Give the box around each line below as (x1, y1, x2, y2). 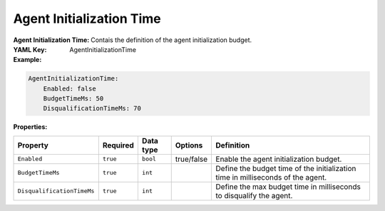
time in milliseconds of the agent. (215, 172, 327, 182)
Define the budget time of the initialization (215, 163, 356, 173)
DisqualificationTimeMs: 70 (43, 104, 142, 113)
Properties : (13, 123, 48, 131)
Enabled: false (43, 84, 96, 93)
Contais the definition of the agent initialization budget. (90, 36, 252, 44)
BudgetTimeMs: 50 (43, 95, 104, 103)
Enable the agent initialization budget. (215, 154, 342, 164)
